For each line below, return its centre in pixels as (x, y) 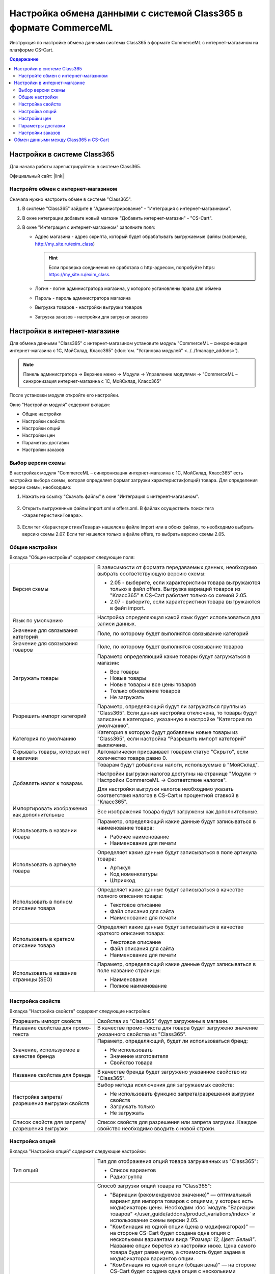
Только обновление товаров (145, 691)
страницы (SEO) (33, 979)
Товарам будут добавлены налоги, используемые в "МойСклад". (178, 764)
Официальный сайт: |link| (37, 176)
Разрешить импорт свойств (47, 1021)
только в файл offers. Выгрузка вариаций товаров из (175, 589)
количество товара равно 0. (132, 758)
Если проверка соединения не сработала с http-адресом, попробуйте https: (132, 267)
